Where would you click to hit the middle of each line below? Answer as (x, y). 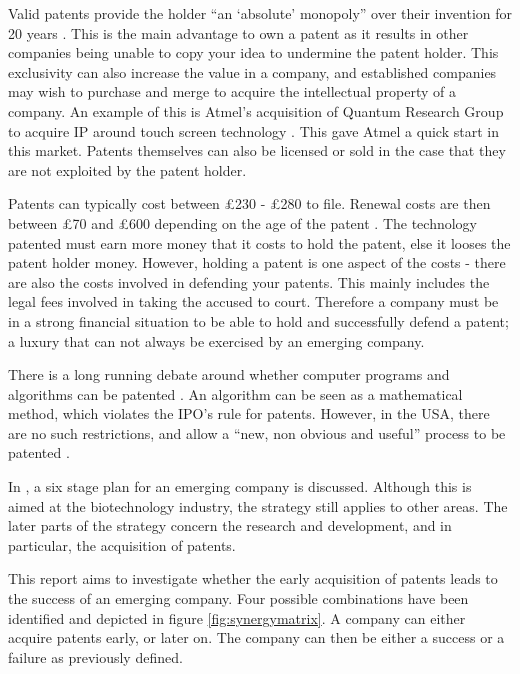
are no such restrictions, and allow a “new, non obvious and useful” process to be (257, 432)
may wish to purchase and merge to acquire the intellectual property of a (232, 91)
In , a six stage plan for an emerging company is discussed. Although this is (240, 486)
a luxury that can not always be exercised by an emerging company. (216, 340)
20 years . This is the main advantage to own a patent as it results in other (238, 32)
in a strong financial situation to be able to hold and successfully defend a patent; (258, 320)
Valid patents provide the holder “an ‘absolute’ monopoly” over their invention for (260, 13)
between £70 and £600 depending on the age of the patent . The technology (242, 222)
